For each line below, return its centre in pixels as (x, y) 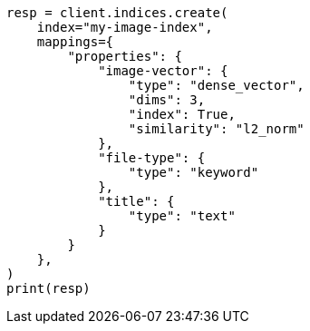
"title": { (136, 201)
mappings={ (75, 42)
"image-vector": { (163, 71)
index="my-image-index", (125, 27)
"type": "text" (182, 216)
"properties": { (125, 56)
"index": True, (182, 114)
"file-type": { (152, 158)
